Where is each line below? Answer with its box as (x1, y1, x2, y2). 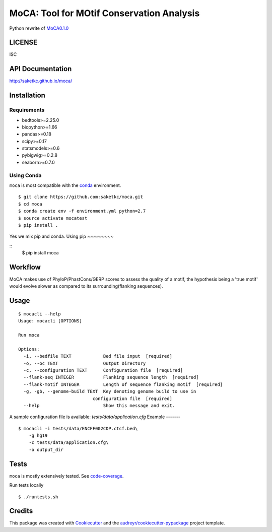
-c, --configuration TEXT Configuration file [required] (23, 367, 183, 373)
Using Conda (9, 172, 42, 179)
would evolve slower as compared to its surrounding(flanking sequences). (9, 283, 163, 289)
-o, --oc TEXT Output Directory (23, 360, 146, 366)
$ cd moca (18, 201, 42, 207)
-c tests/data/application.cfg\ (28, 440, 109, 445)
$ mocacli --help (18, 311, 61, 317)
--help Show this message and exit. (23, 403, 175, 408)
